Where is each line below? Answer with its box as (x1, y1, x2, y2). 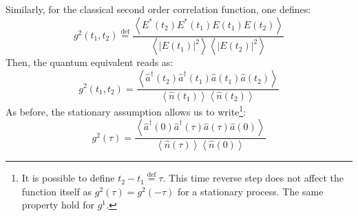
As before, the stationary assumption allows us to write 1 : (6, 102, 246, 118)
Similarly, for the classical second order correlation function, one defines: (6, 2, 311, 16)
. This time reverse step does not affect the (162, 171, 344, 185)
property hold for (21, 197, 94, 212)
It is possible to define (21, 171, 115, 185)
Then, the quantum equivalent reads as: (6, 55, 173, 69)
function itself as (21, 184, 92, 198)
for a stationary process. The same (177, 184, 324, 198)
